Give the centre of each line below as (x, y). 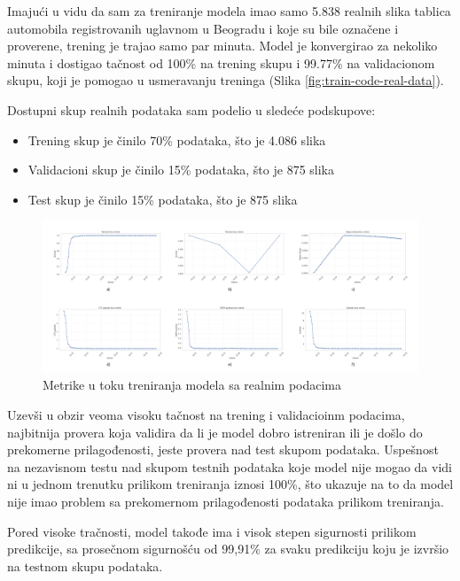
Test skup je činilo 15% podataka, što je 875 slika (163, 199)
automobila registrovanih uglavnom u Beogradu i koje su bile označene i (203, 28)
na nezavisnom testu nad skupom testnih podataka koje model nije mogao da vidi (230, 466)
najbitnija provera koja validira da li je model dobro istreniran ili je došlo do (215, 432)
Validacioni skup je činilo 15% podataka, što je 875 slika (181, 170)
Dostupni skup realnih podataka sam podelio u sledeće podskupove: (191, 109)
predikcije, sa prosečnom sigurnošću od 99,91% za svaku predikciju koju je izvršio (228, 549)
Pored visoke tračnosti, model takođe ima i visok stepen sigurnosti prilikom (212, 531)
